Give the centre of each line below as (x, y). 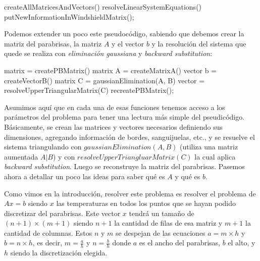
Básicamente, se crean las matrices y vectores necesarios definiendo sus (113, 126)
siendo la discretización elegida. (59, 253)
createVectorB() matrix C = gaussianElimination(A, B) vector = (105, 80)
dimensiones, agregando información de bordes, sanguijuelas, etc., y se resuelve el (129, 137)
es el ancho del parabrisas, (179, 243)
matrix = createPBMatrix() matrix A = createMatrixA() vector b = (111, 70)
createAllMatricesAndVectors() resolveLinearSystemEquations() (103, 7)
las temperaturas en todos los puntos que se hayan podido (146, 203)
